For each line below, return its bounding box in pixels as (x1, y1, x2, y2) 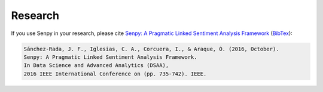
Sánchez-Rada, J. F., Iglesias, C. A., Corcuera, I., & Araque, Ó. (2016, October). (23, 45, 279, 52)
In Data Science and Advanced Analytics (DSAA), (23, 62, 169, 69)
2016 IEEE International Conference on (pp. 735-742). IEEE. (23, 70, 207, 77)
